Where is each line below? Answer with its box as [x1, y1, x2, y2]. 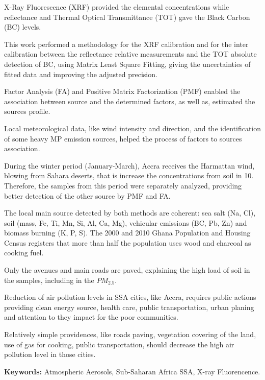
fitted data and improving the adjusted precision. [4, 68, 157, 79]
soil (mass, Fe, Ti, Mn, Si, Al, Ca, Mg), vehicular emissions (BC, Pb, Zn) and [4, 217, 247, 228]
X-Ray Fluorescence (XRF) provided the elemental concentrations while [4, 2, 229, 12]
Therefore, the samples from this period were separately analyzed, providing [4, 180, 242, 191]
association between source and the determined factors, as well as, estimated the [4, 96, 255, 106]
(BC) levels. [4, 21, 41, 32]
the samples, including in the [4, 274, 94, 285]
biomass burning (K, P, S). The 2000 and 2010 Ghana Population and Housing [4, 227, 251, 238]
